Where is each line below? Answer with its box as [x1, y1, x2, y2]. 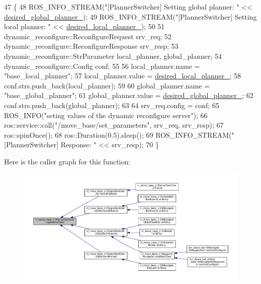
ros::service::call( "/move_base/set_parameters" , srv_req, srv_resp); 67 [4, 120, 224, 130]
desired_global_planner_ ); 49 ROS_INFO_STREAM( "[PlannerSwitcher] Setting [4, 11, 257, 22]
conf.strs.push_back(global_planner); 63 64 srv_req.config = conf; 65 [4, 100, 219, 110]
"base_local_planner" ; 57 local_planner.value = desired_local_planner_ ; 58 [4, 70, 241, 81]
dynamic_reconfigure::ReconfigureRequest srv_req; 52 [4, 31, 171, 41]
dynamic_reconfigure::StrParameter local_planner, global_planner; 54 [4, 50, 222, 61]
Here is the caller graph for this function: [4, 156, 131, 166]
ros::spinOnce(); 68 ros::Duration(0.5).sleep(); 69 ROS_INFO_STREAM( [4, 129, 232, 140]
